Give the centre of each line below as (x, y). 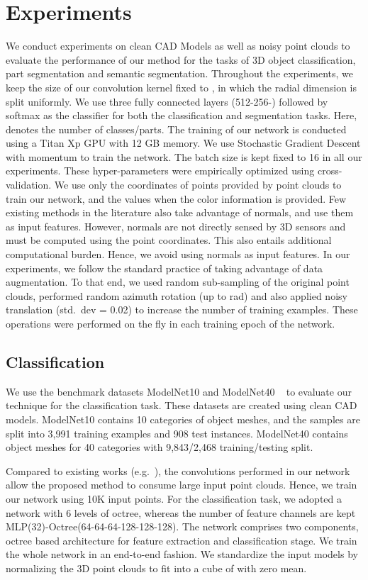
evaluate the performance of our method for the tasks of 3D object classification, (181, 59)
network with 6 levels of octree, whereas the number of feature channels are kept (181, 512)
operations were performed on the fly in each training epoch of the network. (171, 323)
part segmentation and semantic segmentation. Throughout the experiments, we (180, 73)
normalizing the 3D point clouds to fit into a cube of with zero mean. (156, 568)
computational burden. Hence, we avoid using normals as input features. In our (178, 254)
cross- (330, 171)
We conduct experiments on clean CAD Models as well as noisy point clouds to (178, 46)
